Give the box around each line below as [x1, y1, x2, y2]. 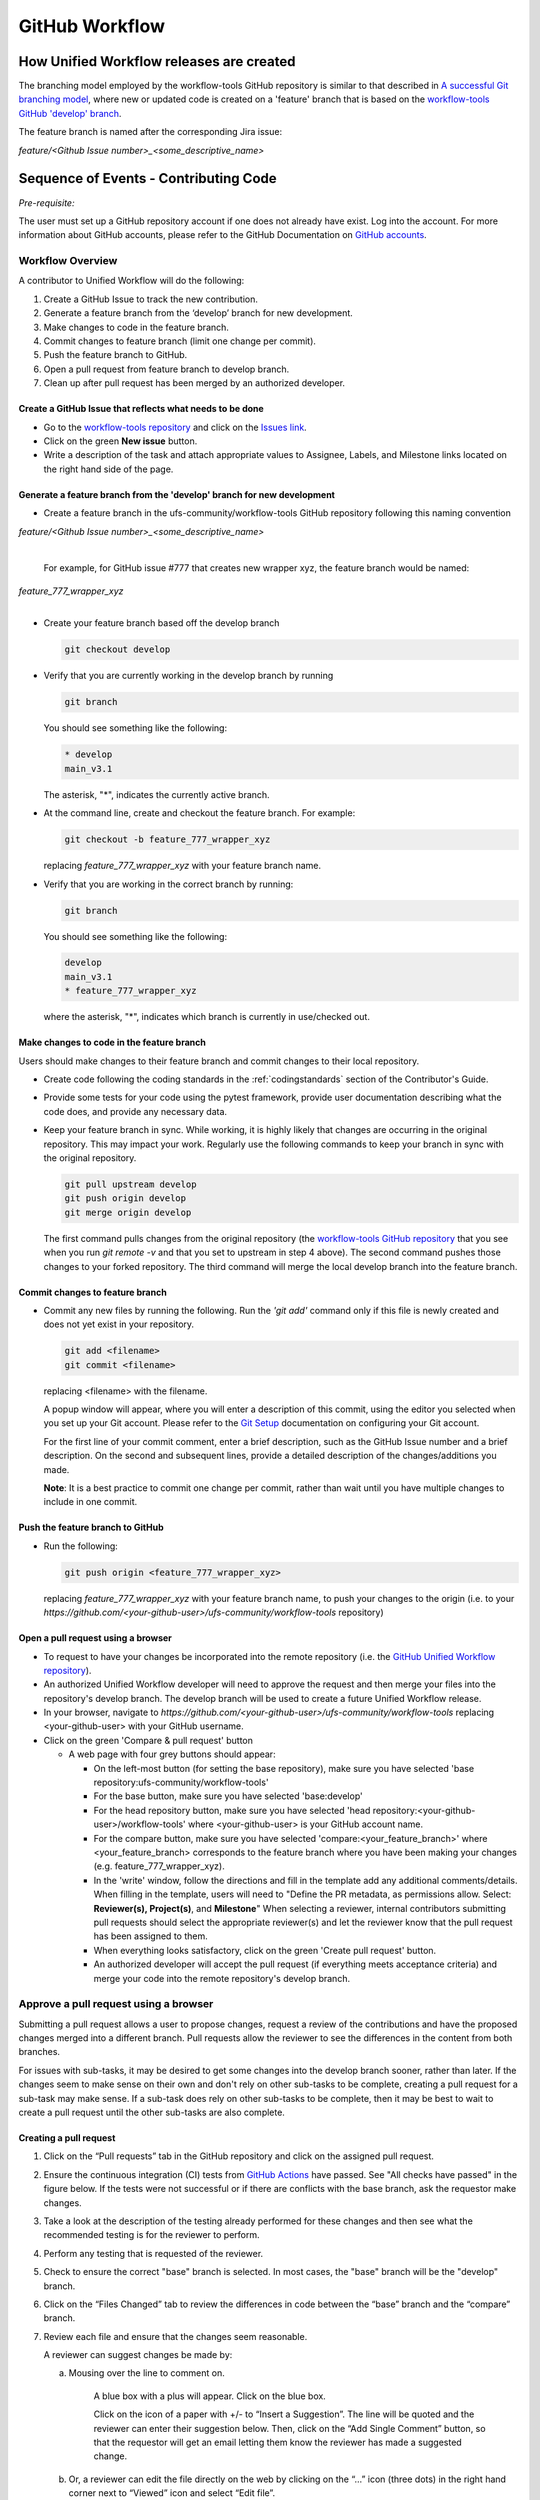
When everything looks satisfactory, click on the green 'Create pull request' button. [93, 1944, 437, 1956]
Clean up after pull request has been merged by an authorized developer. [43, 377, 345, 389]
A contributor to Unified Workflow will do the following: [18, 275, 245, 287]
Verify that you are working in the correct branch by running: [43, 878, 294, 890]
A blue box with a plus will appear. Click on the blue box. [93, 2390, 327, 2402]
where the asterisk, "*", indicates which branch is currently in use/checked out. [43, 1011, 370, 1023]
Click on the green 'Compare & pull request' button [43, 1734, 254, 1746]
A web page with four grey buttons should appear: [68, 1748, 276, 1760]
